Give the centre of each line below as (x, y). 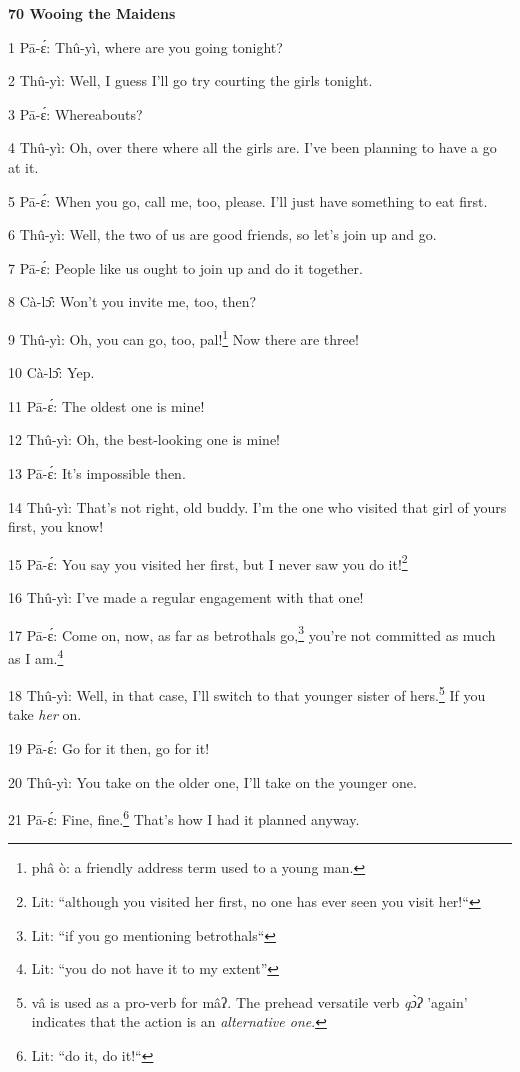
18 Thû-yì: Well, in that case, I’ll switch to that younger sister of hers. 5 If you (247, 693)
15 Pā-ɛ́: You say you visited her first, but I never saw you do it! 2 (208, 562)
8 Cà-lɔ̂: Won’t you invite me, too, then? (132, 301)
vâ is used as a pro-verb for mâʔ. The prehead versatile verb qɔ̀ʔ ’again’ (249, 1001)
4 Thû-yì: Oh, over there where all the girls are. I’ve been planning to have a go (252, 147)
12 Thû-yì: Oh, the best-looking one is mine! (144, 439)
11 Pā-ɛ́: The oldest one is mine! (106, 405)
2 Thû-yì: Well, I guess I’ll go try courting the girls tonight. (190, 80)
